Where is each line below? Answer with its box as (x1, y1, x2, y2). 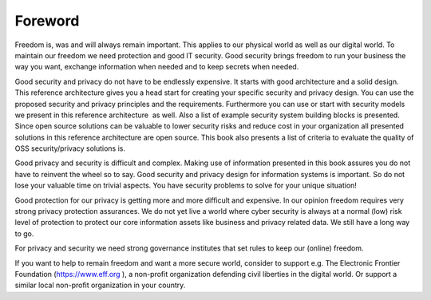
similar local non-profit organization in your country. (14, 280, 186, 290)
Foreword (14, 12, 80, 30)
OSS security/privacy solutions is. (14, 144, 125, 153)
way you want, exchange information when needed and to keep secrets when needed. (14, 62, 299, 72)
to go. (14, 228, 34, 239)
